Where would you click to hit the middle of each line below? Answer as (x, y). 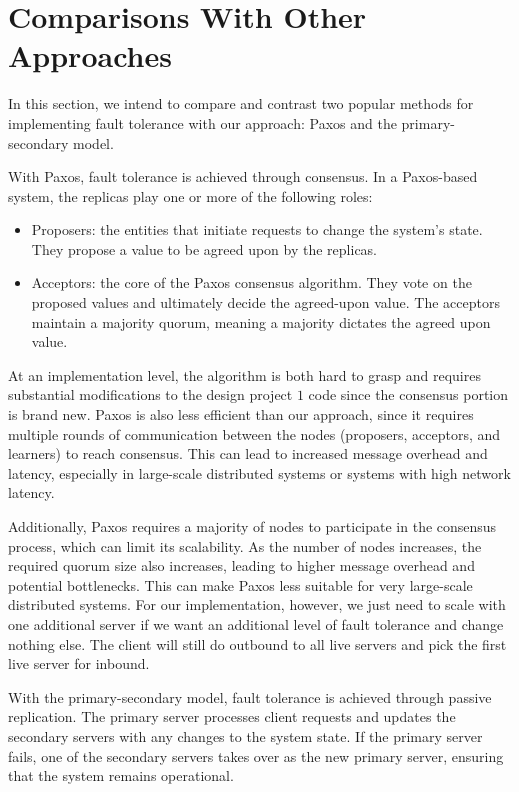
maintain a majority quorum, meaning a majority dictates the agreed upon (261, 321)
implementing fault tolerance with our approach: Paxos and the (202, 122)
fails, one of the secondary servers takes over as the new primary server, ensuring (256, 755)
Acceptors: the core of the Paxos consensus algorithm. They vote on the (251, 282)
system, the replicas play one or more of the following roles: (190, 195)
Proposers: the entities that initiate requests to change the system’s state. (257, 229)
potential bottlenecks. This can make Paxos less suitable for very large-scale (240, 584)
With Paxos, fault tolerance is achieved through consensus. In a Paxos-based (243, 176)
